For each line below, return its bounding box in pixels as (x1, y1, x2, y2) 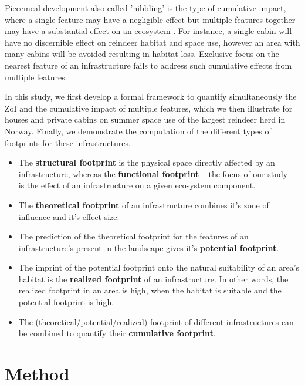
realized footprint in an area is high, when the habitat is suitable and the (18, 284, 282, 296)
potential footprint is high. (18, 296, 114, 308)
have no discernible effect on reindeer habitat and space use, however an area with (5, 36, 300, 48)
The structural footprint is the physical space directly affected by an (18, 156, 275, 168)
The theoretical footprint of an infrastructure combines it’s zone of (18, 198, 269, 211)
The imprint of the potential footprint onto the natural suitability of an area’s (18, 261, 300, 273)
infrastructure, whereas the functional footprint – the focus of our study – (18, 167, 294, 180)
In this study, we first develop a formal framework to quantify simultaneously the (5, 90, 297, 103)
